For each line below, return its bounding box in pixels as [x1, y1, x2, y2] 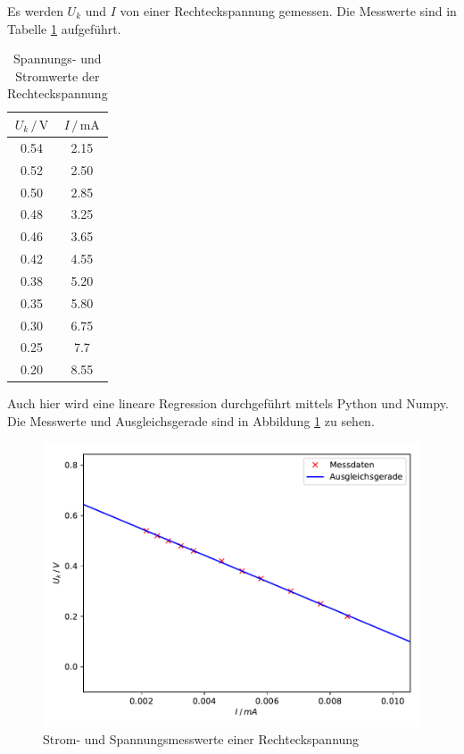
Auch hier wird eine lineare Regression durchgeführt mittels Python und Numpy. [7, 394, 449, 413]
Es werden [7, 2, 63, 20]
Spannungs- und [13, 49, 102, 68]
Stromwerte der [15, 66, 100, 85]
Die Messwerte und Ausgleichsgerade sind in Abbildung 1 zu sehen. [7, 411, 375, 430]
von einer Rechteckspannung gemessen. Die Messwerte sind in [120, 2, 457, 20]
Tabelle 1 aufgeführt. [7, 19, 121, 38]
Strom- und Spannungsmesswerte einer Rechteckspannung [43, 730, 360, 749]
